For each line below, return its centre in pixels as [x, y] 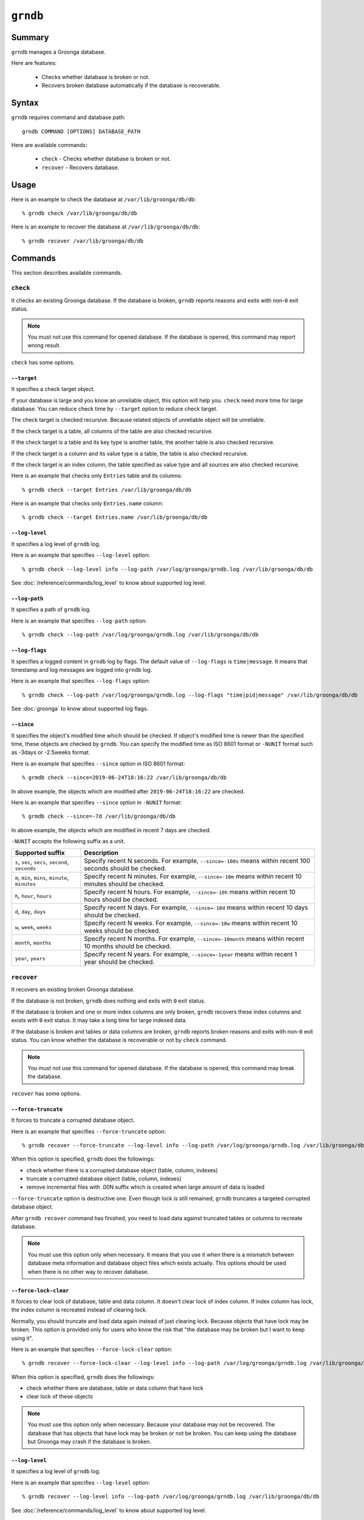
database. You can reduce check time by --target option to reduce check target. [114, 409]
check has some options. [43, 362]
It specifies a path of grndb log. [51, 610]
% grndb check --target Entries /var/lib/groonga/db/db [107, 490]
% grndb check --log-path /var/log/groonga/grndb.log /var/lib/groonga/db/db [140, 635]
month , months [33, 942]
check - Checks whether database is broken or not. [106, 159]
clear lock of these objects [60, 1397]
